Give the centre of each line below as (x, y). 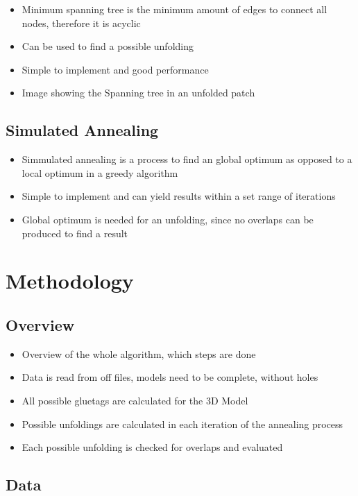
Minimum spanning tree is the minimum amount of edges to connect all (174, 9)
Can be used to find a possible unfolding (108, 46)
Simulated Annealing (82, 130)
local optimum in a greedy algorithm (100, 172)
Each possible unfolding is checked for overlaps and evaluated (152, 447)
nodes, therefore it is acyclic (81, 23)
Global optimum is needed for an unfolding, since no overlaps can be (168, 219)
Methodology (70, 281)
